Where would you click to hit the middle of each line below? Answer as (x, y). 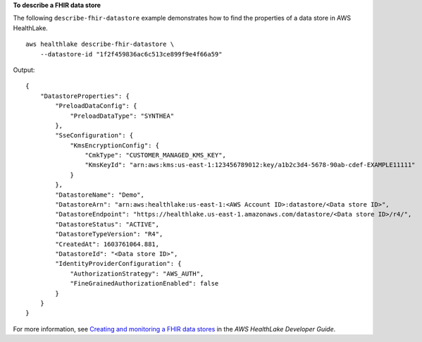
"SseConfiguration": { (94, 135)
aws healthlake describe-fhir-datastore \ (100, 44)
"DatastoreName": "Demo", (100, 195)
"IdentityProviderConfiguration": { (119, 264)
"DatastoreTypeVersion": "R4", (109, 234)
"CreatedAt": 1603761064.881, (107, 244)
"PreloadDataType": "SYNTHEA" (122, 116)
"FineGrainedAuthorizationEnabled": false (144, 283)
